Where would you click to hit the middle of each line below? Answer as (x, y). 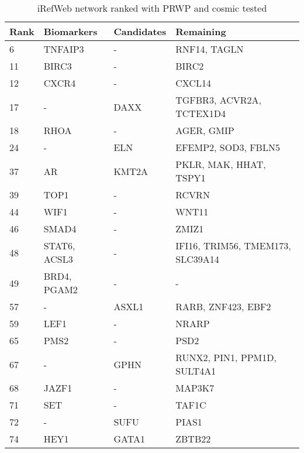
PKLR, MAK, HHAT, (221, 164)
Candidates (140, 31)
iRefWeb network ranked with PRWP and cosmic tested (152, 8)
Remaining (201, 31)
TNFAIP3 (64, 49)
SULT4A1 (196, 371)
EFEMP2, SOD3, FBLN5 (228, 147)
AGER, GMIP (205, 130)
